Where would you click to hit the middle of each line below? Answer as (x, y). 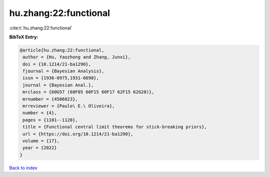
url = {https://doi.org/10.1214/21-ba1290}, (78, 134)
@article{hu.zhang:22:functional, (62, 50)
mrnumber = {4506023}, (50, 99)
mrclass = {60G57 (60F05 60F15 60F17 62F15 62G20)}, (88, 92)
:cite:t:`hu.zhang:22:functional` (41, 28)
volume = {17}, (41, 141)
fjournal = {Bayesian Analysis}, (63, 71)
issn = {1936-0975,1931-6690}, (61, 78)
